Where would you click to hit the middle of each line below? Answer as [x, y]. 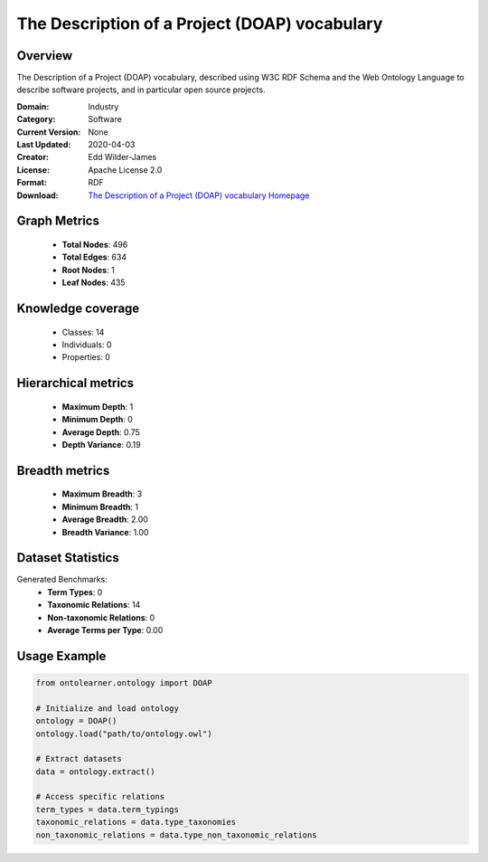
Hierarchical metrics [75, 383]
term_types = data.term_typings [108, 809]
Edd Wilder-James [122, 157]
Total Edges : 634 [94, 257]
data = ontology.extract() [95, 772]
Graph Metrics [58, 221]
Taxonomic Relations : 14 [94, 605]
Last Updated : [44, 145]
